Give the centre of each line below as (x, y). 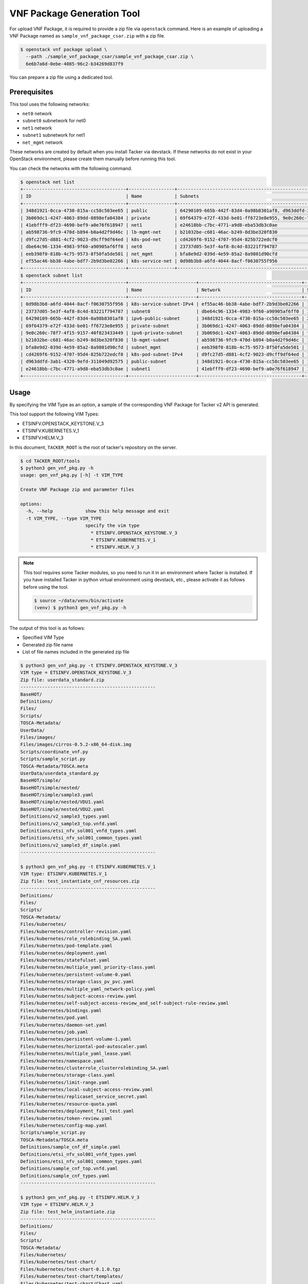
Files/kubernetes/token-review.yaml (66, 1118)
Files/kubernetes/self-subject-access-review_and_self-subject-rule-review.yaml (124, 1003)
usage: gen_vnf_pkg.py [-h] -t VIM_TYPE (72, 475)
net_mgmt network (43, 142)
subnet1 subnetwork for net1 (54, 135)
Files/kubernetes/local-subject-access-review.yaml (87, 1090)
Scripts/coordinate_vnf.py (54, 752)
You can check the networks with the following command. (71, 168)
